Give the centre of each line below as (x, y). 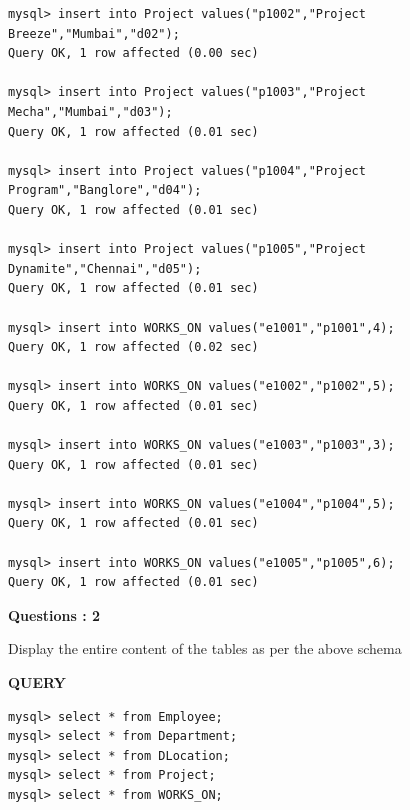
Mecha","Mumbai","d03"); (90, 111)
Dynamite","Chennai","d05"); (105, 268)
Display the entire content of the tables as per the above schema (205, 648)
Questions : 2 (54, 614)
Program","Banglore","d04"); (105, 190)
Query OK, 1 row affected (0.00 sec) (133, 53)
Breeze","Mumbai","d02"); (94, 33)
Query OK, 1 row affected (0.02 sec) (133, 347)
